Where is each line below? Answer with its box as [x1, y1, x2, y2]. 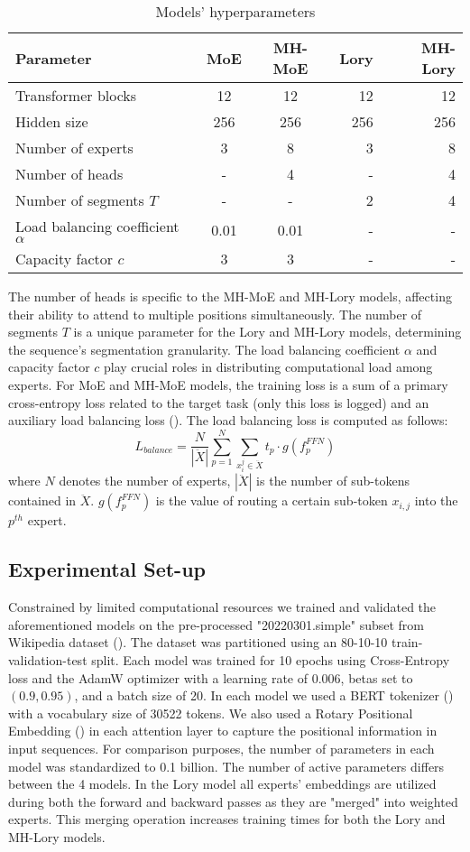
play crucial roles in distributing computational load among [104, 357, 433, 376]
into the [414, 491, 458, 510]
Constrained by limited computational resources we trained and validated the [8, 597, 437, 616]
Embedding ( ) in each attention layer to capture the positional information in [8, 721, 438, 740]
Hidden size [15, 111, 88, 132]
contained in [8, 491, 77, 510]
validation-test [8, 651, 88, 670]
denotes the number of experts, [59, 471, 231, 490]
